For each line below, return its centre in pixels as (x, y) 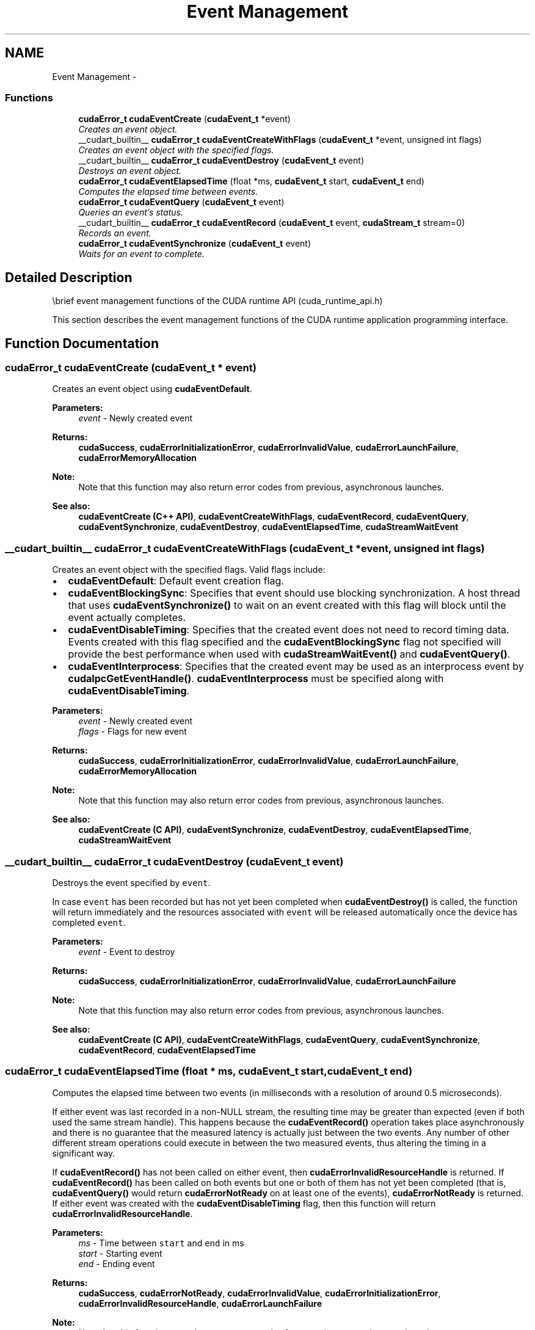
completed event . (89, 922)
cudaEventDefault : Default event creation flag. (176, 581)
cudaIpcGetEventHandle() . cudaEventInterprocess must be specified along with (256, 679)
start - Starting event (120, 1253)
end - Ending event (117, 1263)
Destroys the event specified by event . (131, 882)
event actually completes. (127, 618)
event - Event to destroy (127, 951)
